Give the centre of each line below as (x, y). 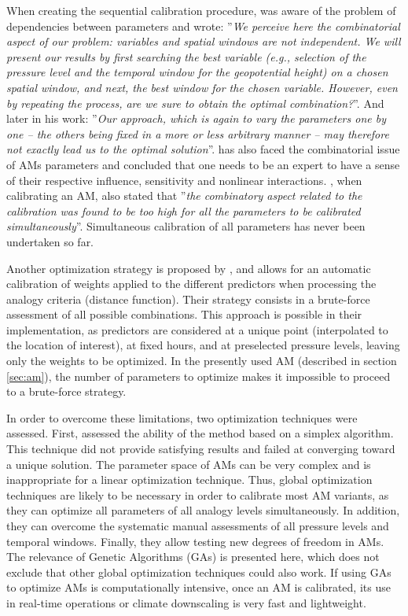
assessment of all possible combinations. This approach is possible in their (184, 314)
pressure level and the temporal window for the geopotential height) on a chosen (197, 72)
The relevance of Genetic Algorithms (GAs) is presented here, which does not (193, 557)
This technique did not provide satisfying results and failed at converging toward (201, 449)
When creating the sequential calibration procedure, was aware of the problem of (201, 10)
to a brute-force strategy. (66, 391)
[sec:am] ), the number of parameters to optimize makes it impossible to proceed (198, 376)
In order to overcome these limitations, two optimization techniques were (182, 417)
